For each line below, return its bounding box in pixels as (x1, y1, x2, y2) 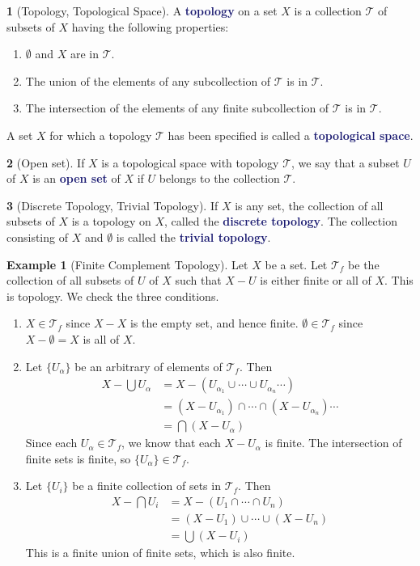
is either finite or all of (260, 272, 371, 289)
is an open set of (32, 170, 121, 187)
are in (70, 45, 100, 62)
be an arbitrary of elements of (74, 357, 223, 374)
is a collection (294, 2, 362, 19)
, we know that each (121, 434, 221, 451)
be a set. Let (265, 256, 328, 272)
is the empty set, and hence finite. (129, 315, 299, 332)
